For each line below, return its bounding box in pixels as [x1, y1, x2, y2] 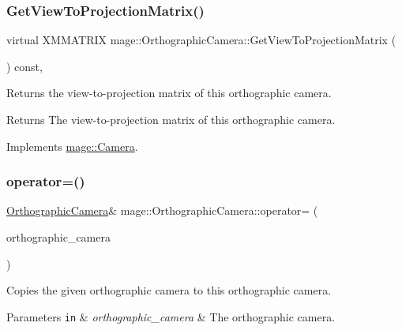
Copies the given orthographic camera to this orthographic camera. [6, 282, 332, 298]
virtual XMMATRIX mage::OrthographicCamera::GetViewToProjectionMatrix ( [6, 32, 396, 48]
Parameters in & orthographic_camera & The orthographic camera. [6, 308, 336, 324]
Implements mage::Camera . [6, 137, 138, 154]
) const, [6, 58, 43, 74]
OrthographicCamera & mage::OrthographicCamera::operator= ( [6, 202, 318, 219]
